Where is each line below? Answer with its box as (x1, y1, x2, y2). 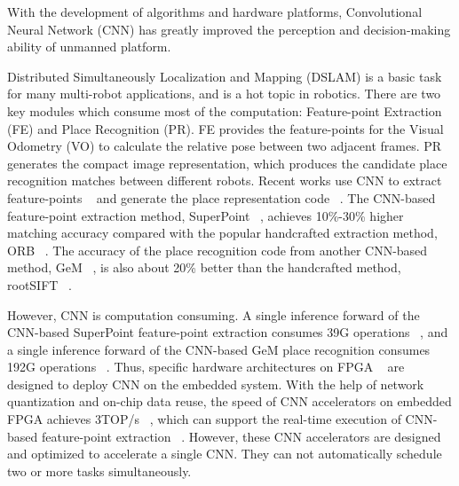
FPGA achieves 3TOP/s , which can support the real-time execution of (7, 410, 401, 428)
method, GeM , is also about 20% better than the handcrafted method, (7, 258, 401, 277)
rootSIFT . (7, 275, 72, 294)
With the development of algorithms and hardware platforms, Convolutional (7, 3, 423, 20)
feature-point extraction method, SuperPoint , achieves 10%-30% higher (7, 206, 404, 224)
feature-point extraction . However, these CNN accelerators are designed (41, 427, 441, 445)
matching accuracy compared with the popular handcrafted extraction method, (7, 223, 438, 242)
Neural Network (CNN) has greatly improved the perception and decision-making (7, 20, 451, 38)
